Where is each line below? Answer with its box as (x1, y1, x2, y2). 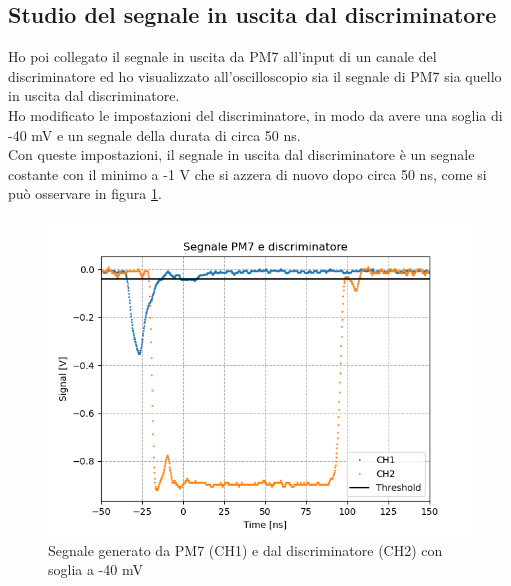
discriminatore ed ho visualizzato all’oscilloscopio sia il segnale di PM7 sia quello (8, 65, 502, 86)
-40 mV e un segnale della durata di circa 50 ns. (8, 124, 301, 145)
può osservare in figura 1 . (8, 183, 162, 204)
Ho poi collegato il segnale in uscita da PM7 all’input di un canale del (8, 46, 437, 67)
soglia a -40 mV (48, 559, 143, 580)
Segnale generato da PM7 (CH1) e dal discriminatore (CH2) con (48, 539, 443, 560)
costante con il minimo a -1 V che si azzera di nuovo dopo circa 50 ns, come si (8, 163, 487, 184)
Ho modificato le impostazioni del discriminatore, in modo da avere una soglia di (8, 104, 503, 125)
